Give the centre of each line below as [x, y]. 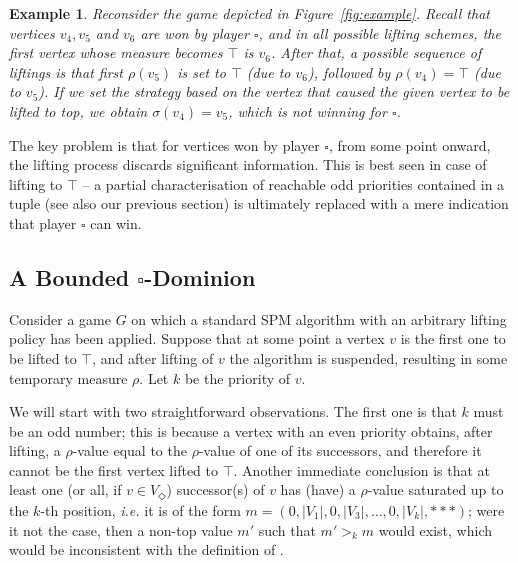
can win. [116, 222]
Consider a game [60, 318]
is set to [201, 71]
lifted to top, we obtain [78, 110]
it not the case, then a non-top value [121, 529]
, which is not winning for [307, 110]
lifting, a [35, 450]
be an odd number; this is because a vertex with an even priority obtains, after [251, 430]
